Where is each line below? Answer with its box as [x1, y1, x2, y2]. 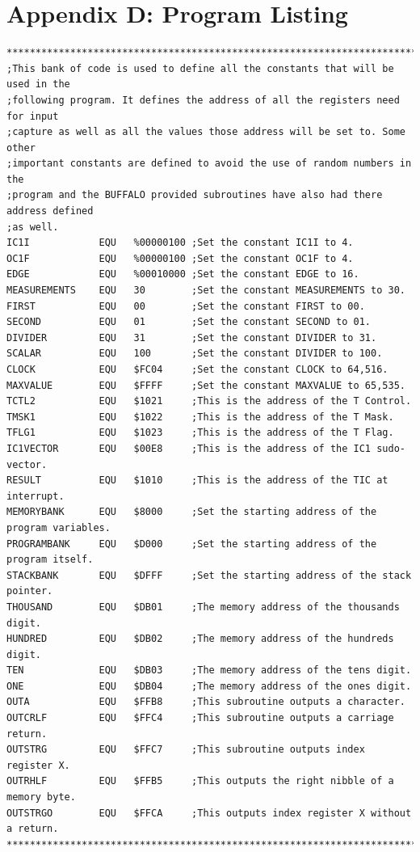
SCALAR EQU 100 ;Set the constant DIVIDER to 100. [6, 348, 383, 360]
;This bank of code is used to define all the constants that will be [6, 62, 394, 74]
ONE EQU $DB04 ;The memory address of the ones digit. [6, 680, 412, 692]
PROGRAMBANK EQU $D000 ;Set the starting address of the [6, 538, 377, 550]
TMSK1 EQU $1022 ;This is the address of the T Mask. [6, 411, 394, 423]
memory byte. [6, 791, 76, 803]
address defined [6, 205, 94, 217]
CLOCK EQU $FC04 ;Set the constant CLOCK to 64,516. [6, 364, 388, 375]
